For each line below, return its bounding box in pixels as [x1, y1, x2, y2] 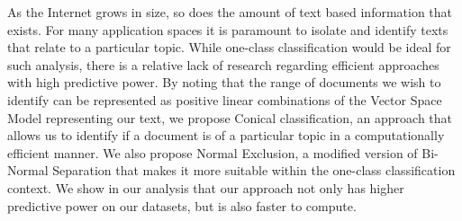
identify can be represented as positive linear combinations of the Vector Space [7, 90, 442, 109]
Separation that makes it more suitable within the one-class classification [52, 161, 456, 180]
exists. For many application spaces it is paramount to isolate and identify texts [7, 20, 448, 39]
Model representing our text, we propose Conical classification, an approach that [7, 108, 453, 127]
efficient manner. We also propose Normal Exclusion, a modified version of [7, 143, 418, 162]
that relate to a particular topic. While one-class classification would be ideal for [7, 38, 451, 57]
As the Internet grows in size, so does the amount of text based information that [7, 3, 453, 21]
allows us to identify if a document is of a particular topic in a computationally [7, 126, 445, 145]
